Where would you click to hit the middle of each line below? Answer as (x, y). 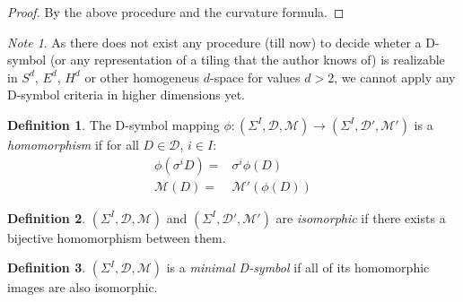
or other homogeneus (142, 77)
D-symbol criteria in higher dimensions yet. (126, 95)
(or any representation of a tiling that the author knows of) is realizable (247, 60)
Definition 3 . (47, 267)
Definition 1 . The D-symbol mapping (114, 124)
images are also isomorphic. (83, 287)
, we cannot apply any (395, 77)
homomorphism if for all (73, 144)
